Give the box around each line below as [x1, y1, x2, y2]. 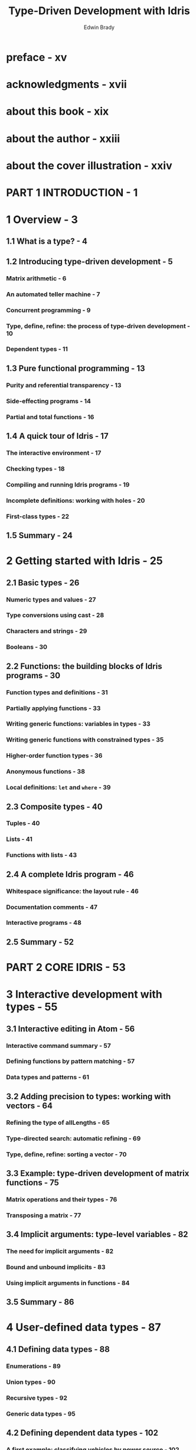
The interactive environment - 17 [6, 448, 102, 457]
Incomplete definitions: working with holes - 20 [6, 496, 145, 504]
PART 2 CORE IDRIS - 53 [6, 961, 126, 974]
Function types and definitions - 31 [6, 688, 108, 696]
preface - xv [6, 50, 67, 64]
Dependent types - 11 [6, 345, 68, 353]
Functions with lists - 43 [6, 851, 77, 859]
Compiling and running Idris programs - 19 [6, 480, 130, 488]
